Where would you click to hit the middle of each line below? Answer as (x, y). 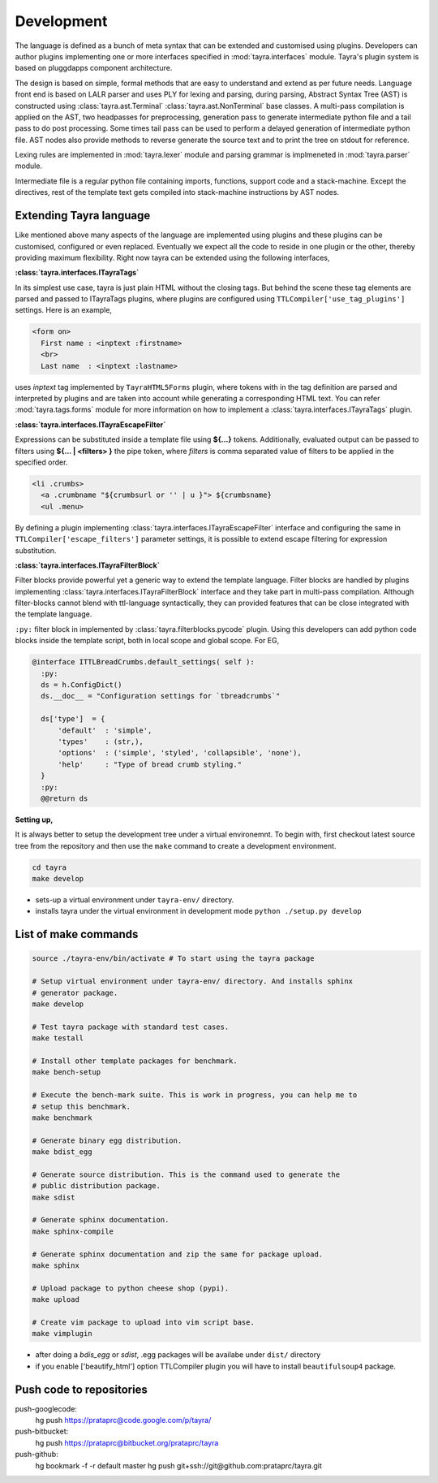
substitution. (36, 550)
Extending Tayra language (83, 216)
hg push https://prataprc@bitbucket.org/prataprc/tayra (127, 1442)
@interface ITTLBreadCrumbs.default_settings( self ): (143, 662)
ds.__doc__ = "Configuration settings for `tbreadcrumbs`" (161, 696)
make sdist (54, 1197)
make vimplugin (62, 1334)
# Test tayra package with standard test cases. (131, 1027)
